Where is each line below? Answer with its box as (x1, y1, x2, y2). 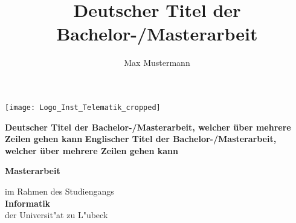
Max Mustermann (124, 56, 190, 69)
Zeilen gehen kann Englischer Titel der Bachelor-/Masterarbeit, (5, 132, 277, 145)
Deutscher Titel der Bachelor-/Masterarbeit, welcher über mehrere (5, 120, 291, 133)
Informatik (5, 196, 51, 209)
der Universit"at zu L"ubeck (5, 208, 108, 221)
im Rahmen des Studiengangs (5, 184, 114, 197)
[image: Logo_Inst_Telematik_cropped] (5, 103, 161, 112)
